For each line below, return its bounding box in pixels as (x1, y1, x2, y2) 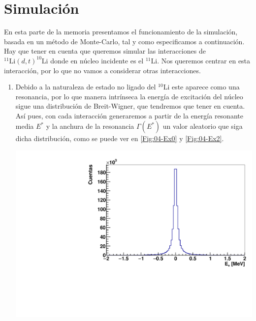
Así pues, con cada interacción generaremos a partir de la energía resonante (15, 110, 243, 120)
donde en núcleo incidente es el (50, 55, 144, 65)
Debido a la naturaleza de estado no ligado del (15, 82, 156, 92)
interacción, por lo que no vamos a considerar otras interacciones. (4, 65, 201, 75)
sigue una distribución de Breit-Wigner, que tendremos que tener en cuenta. (15, 101, 245, 111)
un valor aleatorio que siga (162, 121, 243, 131)
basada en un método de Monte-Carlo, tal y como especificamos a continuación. (4, 36, 245, 46)
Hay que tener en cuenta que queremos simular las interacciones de (4, 46, 206, 56)
